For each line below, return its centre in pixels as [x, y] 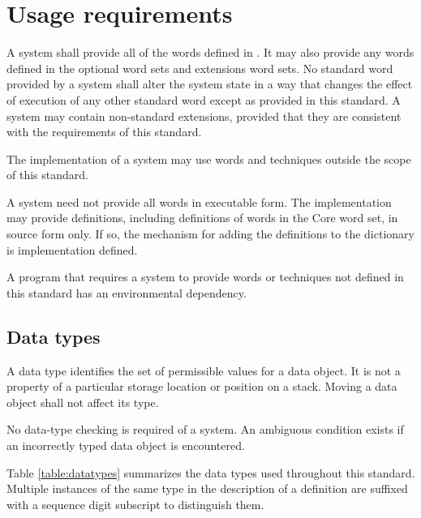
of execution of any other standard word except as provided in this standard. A [204, 99]
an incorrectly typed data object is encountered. [126, 445]
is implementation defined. [72, 249]
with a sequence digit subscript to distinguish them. [135, 504]
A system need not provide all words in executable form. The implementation [199, 201]
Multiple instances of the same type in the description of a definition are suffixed [207, 488]
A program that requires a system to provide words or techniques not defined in [205, 277]
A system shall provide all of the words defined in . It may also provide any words [210, 52]
